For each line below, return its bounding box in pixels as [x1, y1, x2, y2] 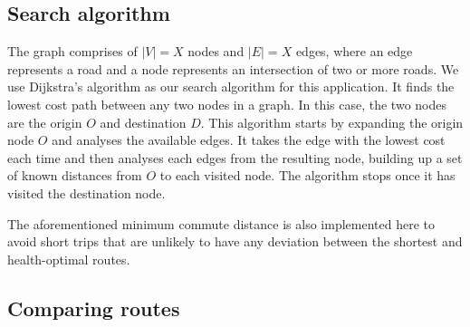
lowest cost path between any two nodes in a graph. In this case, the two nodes [7, 94, 446, 113]
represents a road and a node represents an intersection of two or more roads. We [7, 59, 459, 78]
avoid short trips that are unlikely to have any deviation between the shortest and [7, 232, 463, 251]
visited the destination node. [7, 183, 166, 202]
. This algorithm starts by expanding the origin [200, 112, 464, 131]
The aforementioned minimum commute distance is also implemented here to [7, 214, 435, 233]
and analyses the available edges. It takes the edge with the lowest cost [52, 130, 446, 149]
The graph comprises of [7, 42, 138, 61]
